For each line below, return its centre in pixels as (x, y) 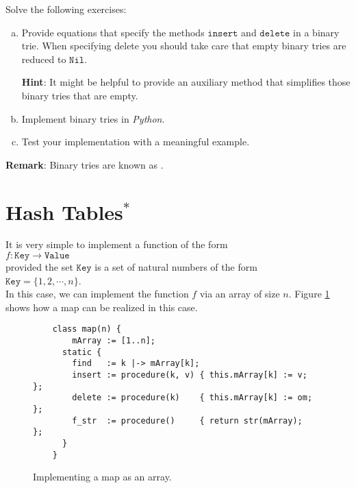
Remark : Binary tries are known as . (85, 164)
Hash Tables (64, 211)
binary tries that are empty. (80, 95)
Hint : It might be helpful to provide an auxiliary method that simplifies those (186, 82)
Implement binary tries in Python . (93, 118)
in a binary (316, 32)
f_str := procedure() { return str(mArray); (187, 420)
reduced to (44, 59)
